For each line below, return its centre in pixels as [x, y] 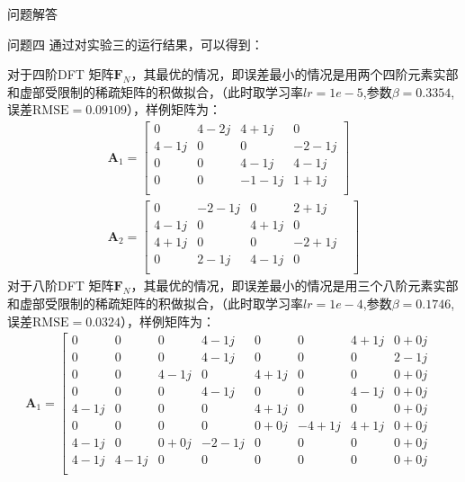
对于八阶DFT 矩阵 [61, 286]
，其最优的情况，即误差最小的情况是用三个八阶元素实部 [295, 286]
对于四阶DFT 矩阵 [61, 74]
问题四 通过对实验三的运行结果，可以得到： [135, 44]
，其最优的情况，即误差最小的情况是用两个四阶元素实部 [295, 74]
